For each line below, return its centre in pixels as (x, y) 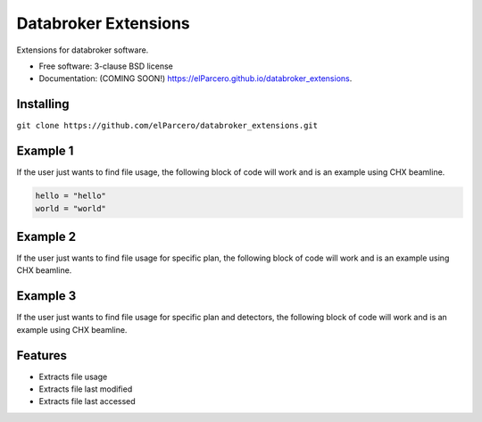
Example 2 (46, 236)
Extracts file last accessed (87, 401)
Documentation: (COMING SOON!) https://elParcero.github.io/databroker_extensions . (195, 79)
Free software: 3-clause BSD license (106, 66)
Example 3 (46, 296)
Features (42, 356)
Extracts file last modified (86, 389)
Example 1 (45, 151)
